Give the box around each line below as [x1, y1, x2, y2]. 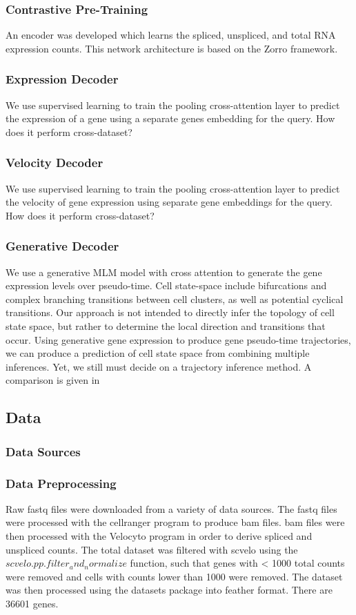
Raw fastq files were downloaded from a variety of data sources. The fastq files [6, 501, 337, 516]
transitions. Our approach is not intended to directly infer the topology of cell [6, 305, 335, 320]
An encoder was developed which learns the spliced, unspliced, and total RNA [6, 28, 336, 42]
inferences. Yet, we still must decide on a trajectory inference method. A [6, 359, 312, 373]
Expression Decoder [6, 70, 119, 88]
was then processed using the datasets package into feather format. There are [6, 583, 333, 597]
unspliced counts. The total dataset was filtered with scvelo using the [6, 542, 298, 556]
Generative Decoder [6, 237, 119, 255]
